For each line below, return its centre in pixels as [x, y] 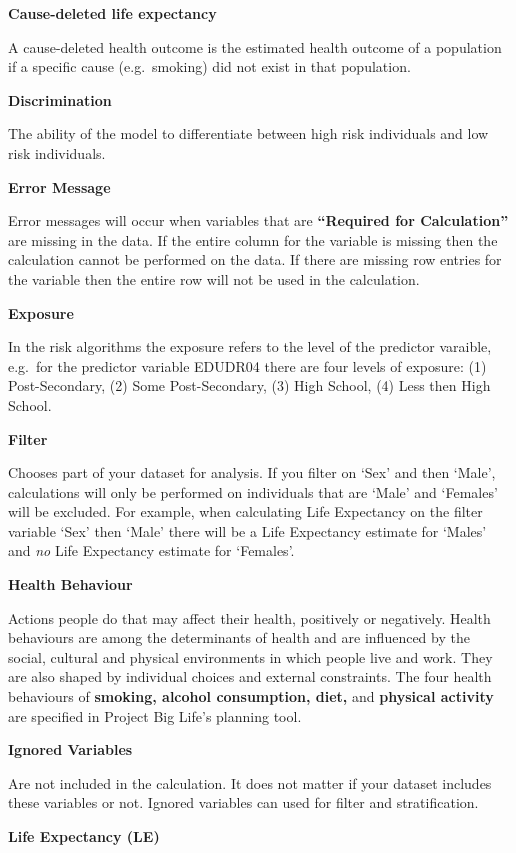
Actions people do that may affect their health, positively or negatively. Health [249, 617]
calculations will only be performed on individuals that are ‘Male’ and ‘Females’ [253, 491]
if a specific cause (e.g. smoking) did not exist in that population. [209, 66]
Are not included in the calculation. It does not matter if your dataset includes [250, 782]
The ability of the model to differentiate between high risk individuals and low [248, 133]
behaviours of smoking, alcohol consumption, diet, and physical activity [251, 696]
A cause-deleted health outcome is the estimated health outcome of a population [255, 46]
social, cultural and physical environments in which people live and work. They [250, 656]
